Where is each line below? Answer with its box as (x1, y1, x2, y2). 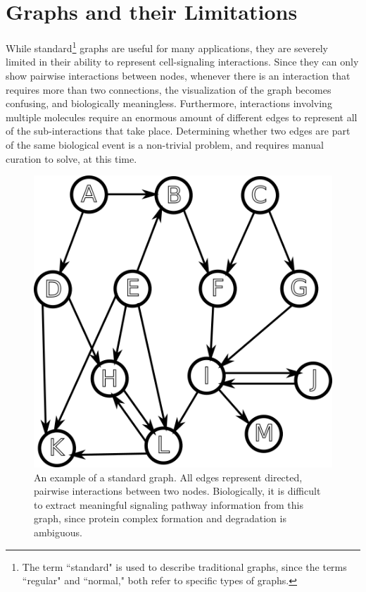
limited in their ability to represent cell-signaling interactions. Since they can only (6, 54, 359, 69)
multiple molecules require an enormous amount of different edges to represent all (6, 109, 358, 124)
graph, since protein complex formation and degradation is (34, 511, 286, 526)
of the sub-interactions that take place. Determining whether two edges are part (6, 123, 351, 138)
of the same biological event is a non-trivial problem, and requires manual (6, 137, 324, 152)
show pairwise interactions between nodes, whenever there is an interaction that (6, 68, 351, 82)
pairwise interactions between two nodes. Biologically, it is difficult (34, 483, 321, 498)
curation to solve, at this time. (6, 151, 137, 166)
